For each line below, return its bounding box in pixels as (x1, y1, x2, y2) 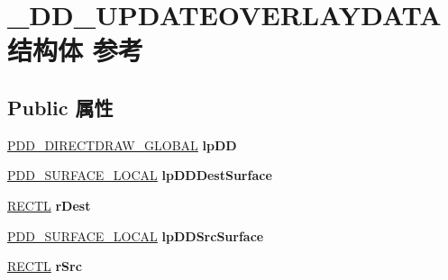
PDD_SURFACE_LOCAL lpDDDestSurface (7, 166, 272, 185)
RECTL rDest (7, 195, 91, 214)
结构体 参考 (7, 32, 143, 68)
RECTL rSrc (7, 257, 82, 275)
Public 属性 (7, 93, 114, 121)
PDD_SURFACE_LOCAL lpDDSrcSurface (7, 226, 264, 245)
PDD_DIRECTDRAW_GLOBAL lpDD (7, 135, 237, 154)
